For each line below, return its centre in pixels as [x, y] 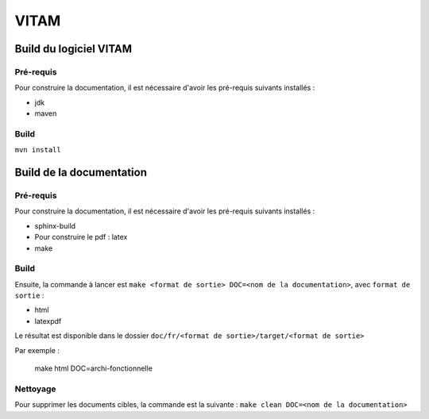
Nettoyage [35, 389]
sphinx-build [55, 225]
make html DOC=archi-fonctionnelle [93, 368]
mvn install [38, 150]
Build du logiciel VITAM [73, 49]
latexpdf [48, 321]
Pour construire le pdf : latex [81, 237]
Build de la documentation [81, 173]
